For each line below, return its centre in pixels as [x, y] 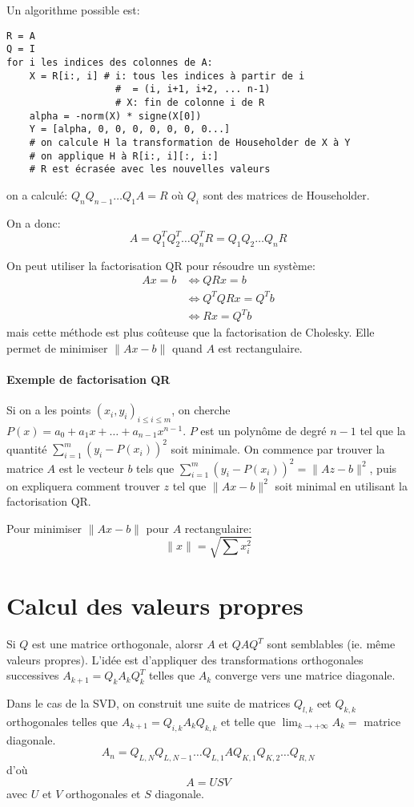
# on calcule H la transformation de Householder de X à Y [190, 142]
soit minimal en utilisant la [341, 485]
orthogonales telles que [62, 721]
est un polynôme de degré [263, 430]
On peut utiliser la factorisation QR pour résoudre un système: [161, 265]
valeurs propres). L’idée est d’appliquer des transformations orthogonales [185, 659]
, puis [383, 468]
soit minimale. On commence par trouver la [278, 448]
